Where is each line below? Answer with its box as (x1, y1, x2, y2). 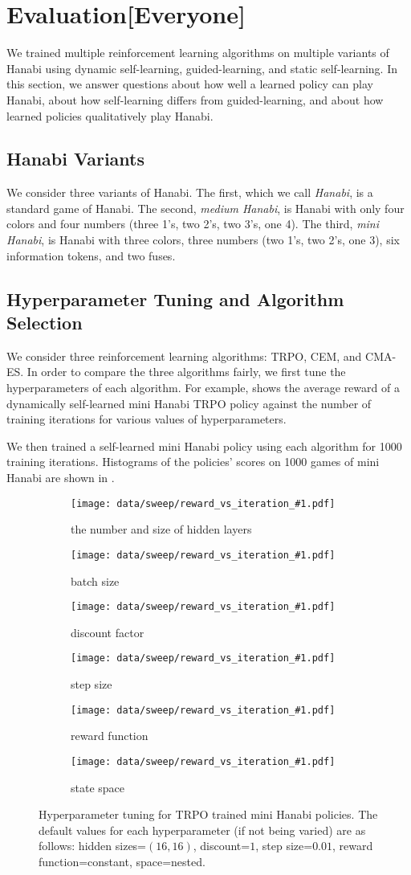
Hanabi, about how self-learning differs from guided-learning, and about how (6, 91, 384, 108)
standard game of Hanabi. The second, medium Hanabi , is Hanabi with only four (6, 199, 405, 216)
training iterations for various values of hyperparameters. (6, 411, 287, 427)
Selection (6, 310, 83, 335)
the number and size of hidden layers (71, 521, 252, 538)
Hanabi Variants (6, 146, 144, 171)
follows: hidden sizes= (39, 837, 147, 854)
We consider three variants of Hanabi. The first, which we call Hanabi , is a (6, 184, 373, 201)
